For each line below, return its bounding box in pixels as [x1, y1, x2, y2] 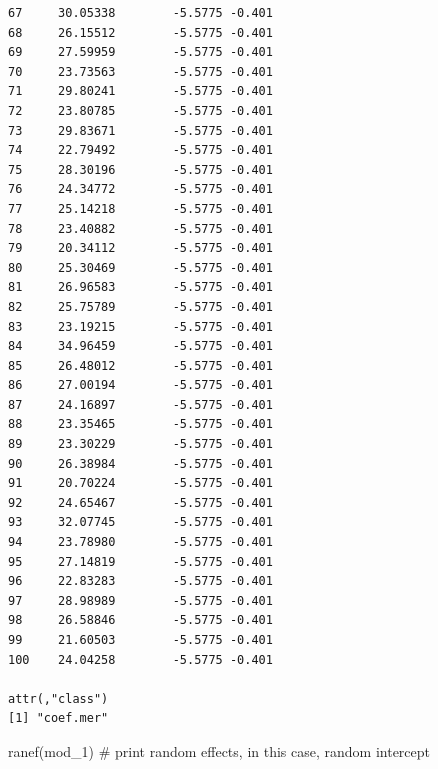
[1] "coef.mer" [8, 711, 109, 726]
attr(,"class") [8, 691, 109, 706]
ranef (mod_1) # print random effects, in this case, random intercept [8, 740, 430, 761]
